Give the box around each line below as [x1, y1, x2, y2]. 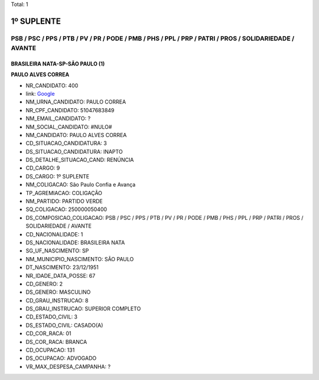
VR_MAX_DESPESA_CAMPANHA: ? [25, 363, 111, 370]
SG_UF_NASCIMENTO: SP [25, 247, 89, 254]
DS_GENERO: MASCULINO [25, 288, 91, 295]
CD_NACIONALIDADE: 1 [25, 230, 83, 238]
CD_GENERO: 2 [25, 280, 63, 287]
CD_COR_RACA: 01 [25, 330, 71, 337]
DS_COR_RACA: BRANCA [25, 338, 87, 345]
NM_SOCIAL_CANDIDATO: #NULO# [25, 123, 112, 130]
